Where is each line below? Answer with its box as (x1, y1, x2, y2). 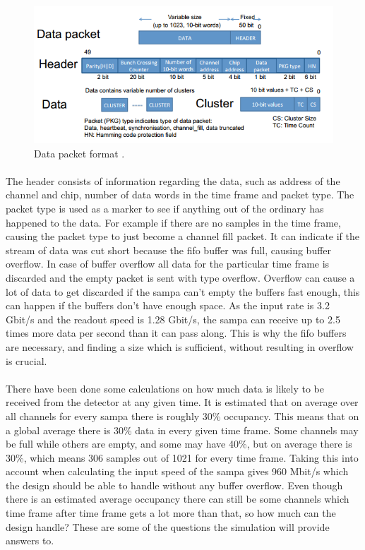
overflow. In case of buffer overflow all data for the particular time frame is (6, 256, 330, 271)
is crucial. (6, 353, 47, 368)
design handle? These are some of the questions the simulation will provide (6, 519, 330, 534)
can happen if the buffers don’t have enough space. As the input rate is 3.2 (6, 298, 330, 313)
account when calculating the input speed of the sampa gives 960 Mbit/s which (6, 464, 349, 479)
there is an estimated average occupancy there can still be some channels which (6, 491, 349, 506)
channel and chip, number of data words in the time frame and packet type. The (6, 187, 354, 202)
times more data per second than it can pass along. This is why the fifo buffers (6, 325, 347, 340)
